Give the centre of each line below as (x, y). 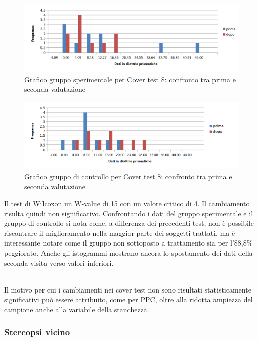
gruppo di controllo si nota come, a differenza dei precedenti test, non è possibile (129, 223)
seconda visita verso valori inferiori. (59, 262)
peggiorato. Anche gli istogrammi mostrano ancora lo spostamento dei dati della (128, 253)
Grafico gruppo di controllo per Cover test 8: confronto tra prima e (128, 176)
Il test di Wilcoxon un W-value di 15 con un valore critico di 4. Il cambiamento (127, 203)
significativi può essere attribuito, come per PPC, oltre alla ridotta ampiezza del (128, 299)
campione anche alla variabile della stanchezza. (77, 309)
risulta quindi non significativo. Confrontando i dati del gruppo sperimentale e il (129, 213)
